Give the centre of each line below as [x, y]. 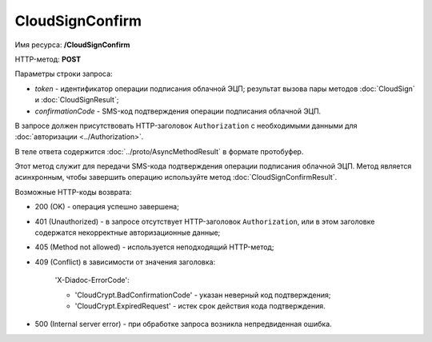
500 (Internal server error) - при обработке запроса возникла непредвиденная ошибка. [183, 324]
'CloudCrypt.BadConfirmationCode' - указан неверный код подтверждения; [203, 295]
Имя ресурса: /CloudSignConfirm [72, 45]
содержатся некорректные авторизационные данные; [128, 233]
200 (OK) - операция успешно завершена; [107, 207]
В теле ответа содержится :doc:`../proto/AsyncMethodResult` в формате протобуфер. [159, 151]
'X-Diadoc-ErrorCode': [92, 280]
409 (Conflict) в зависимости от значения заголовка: [125, 262]
